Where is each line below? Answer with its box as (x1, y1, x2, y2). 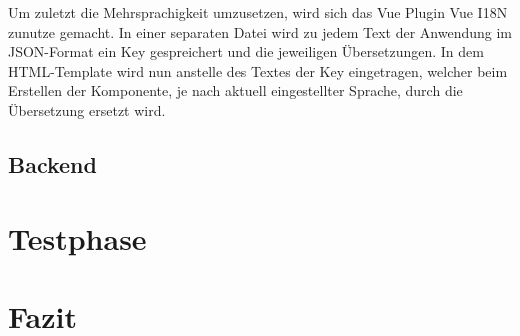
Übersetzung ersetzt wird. (8, 99, 166, 120)
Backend (8, 148, 97, 179)
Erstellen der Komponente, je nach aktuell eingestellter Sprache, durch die (8, 80, 463, 101)
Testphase (8, 217, 147, 258)
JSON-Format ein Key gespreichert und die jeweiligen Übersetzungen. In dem (8, 41, 484, 62)
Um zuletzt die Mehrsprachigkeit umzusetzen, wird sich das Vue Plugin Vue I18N (8, 2, 508, 22)
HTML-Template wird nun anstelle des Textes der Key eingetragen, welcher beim (8, 60, 508, 81)
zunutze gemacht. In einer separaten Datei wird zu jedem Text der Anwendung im (8, 21, 512, 42)
